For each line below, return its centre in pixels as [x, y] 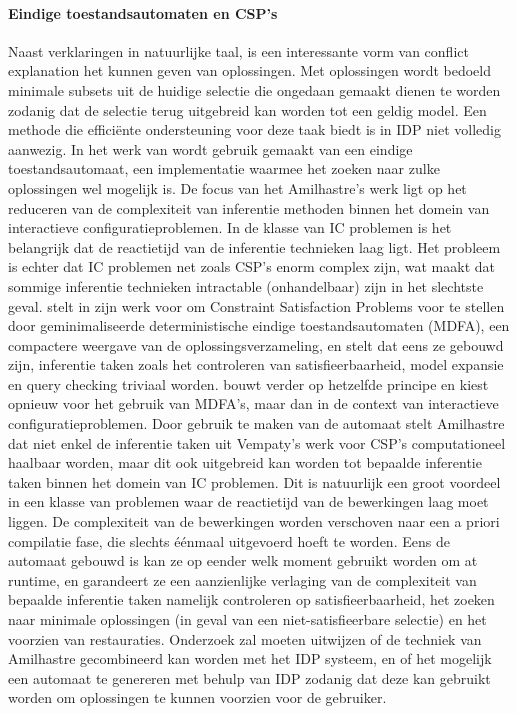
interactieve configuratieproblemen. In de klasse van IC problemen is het [230, 227]
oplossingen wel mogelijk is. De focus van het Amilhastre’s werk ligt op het [237, 187]
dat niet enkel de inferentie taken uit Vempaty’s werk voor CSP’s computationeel [257, 442]
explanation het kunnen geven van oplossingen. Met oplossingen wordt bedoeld [249, 70]
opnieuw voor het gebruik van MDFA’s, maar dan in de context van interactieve [253, 403]
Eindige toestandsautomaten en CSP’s [143, 12]
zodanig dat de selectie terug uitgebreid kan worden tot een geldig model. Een [247, 109]
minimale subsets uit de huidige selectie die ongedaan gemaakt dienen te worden [254, 89]
